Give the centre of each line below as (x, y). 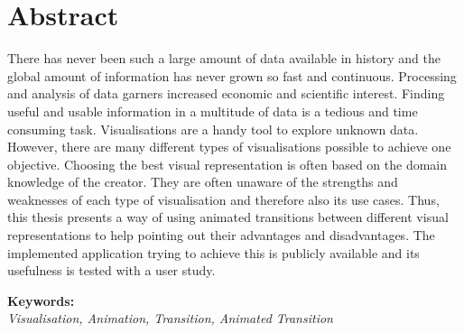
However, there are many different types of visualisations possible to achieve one (229, 147)
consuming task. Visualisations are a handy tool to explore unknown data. (213, 129)
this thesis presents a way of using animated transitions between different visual (228, 217)
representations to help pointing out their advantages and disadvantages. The (221, 235)
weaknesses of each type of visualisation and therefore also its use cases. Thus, (223, 199)
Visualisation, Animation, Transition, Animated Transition (170, 318)
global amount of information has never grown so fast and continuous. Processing (232, 75)
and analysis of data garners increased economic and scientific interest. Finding (226, 93)
